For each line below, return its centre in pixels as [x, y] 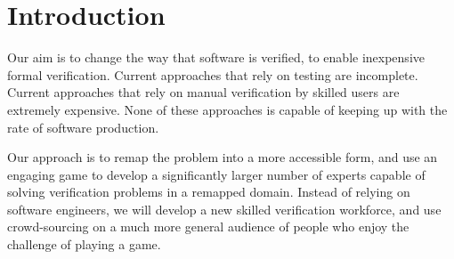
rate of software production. [83, 127]
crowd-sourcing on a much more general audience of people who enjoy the [208, 227]
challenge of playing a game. [84, 244]
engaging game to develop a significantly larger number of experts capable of [216, 174]
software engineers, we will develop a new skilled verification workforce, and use [224, 209]
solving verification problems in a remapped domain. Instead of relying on [209, 192]
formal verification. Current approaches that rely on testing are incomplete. [213, 74]
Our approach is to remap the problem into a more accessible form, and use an [223, 157]
